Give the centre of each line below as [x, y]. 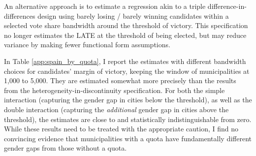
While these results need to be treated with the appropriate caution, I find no [121, 129]
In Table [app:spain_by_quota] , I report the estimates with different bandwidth [125, 61]
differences [20, 16]
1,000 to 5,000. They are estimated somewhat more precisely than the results [120, 80]
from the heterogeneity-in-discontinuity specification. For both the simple [114, 90]
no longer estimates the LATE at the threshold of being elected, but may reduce [125, 35]
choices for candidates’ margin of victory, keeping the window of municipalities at [127, 71]
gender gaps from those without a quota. [65, 148]
